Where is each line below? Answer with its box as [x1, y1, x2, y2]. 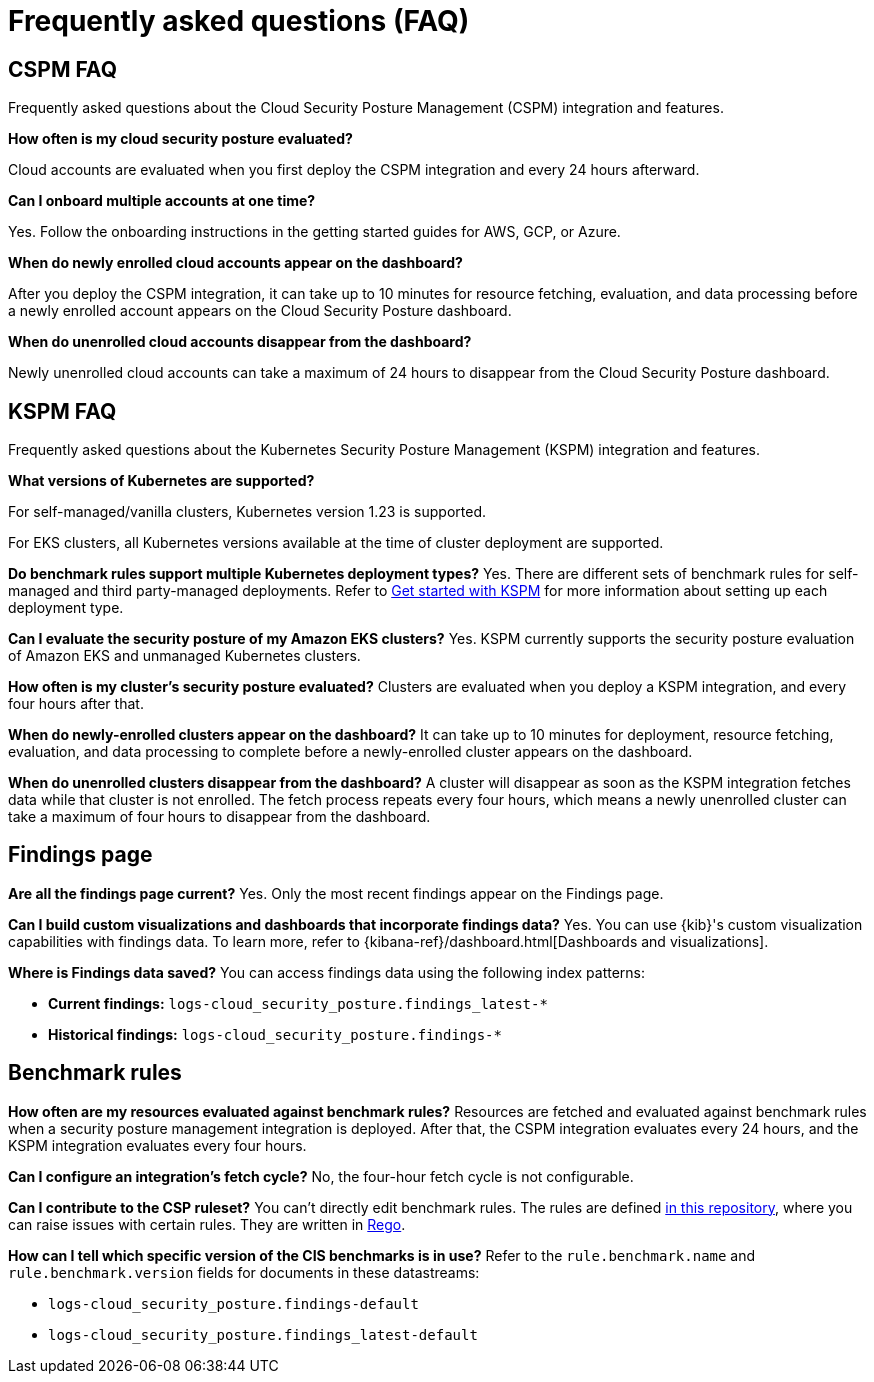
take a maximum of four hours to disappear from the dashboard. [8, 808, 431, 826]
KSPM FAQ [8, 398, 117, 424]
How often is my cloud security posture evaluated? [8, 130, 353, 148]
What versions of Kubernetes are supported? [8, 472, 315, 490]
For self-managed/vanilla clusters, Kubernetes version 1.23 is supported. [8, 503, 486, 521]
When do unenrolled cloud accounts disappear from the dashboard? [8, 333, 472, 351]
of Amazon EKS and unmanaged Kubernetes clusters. [8, 647, 361, 665]
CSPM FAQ [8, 56, 117, 82]
